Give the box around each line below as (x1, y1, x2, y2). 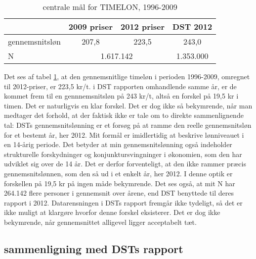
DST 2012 (172, 21, 213, 32)
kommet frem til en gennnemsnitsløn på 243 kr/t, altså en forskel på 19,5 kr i (4, 91, 239, 101)
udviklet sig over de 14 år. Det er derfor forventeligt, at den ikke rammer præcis (4, 158, 246, 169)
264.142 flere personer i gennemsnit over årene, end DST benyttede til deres (4, 188, 234, 198)
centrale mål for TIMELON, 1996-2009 (43, 1, 177, 12)
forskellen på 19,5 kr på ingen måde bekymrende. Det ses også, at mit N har (4, 178, 235, 188)
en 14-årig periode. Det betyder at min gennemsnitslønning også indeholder (4, 139, 232, 150)
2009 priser (68, 21, 113, 32)
